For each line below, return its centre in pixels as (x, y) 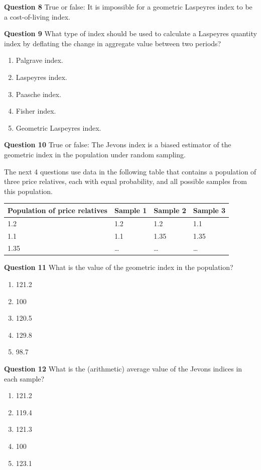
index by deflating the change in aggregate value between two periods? (113, 43)
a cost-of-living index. (37, 16)
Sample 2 (170, 210)
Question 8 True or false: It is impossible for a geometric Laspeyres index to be (128, 7)
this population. (28, 191)
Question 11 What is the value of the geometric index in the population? (119, 267)
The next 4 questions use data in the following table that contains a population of (130, 171)
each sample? (24, 378)
